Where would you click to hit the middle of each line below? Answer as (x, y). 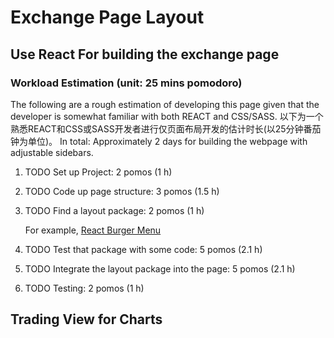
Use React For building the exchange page (145, 54)
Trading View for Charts (86, 319)
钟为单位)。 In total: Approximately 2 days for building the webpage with (159, 141)
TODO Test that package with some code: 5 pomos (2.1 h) (143, 249)
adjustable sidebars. (52, 152)
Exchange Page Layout (107, 17)
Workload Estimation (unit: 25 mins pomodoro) (126, 83)
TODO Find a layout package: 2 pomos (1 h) (114, 210)
